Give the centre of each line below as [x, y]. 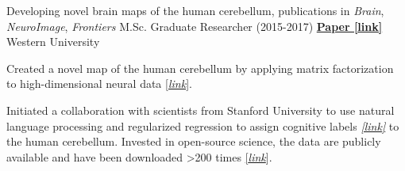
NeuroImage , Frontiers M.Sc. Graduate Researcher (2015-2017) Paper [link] [195, 26]
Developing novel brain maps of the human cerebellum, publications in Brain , [195, 10]
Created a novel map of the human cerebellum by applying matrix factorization [200, 68]
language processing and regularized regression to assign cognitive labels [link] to [203, 125]
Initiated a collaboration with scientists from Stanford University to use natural [201, 110]
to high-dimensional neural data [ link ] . [99, 84]
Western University [53, 42]
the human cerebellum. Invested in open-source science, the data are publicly [194, 141]
